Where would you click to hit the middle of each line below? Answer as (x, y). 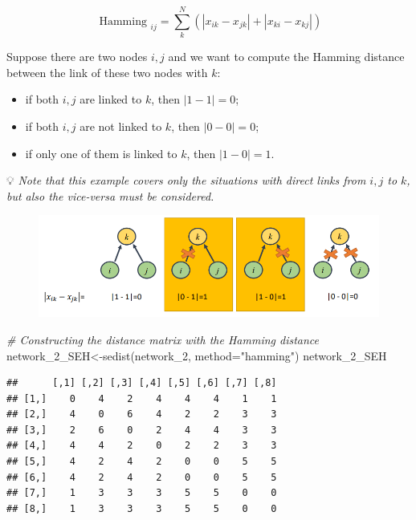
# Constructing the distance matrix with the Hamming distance (163, 339)
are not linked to (121, 126)
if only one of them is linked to (101, 153)
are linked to (111, 99)
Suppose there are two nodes (77, 57)
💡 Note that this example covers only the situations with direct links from (186, 180)
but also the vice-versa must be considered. (110, 195)
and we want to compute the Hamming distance (286, 57)
